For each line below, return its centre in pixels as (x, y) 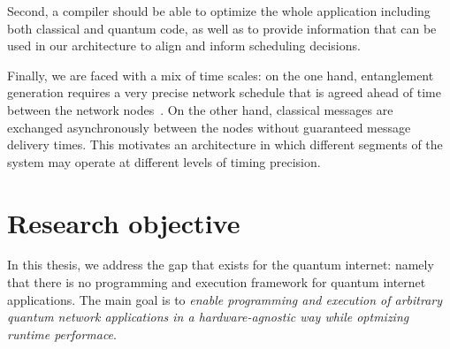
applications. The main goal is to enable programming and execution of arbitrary (225, 299)
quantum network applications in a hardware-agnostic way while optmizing (208, 317)
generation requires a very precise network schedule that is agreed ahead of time (224, 92)
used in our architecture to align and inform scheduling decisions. (184, 46)
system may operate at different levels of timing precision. (164, 161)
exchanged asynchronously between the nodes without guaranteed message (209, 127)
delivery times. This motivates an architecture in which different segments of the (225, 144)
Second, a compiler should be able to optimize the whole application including (219, 11)
